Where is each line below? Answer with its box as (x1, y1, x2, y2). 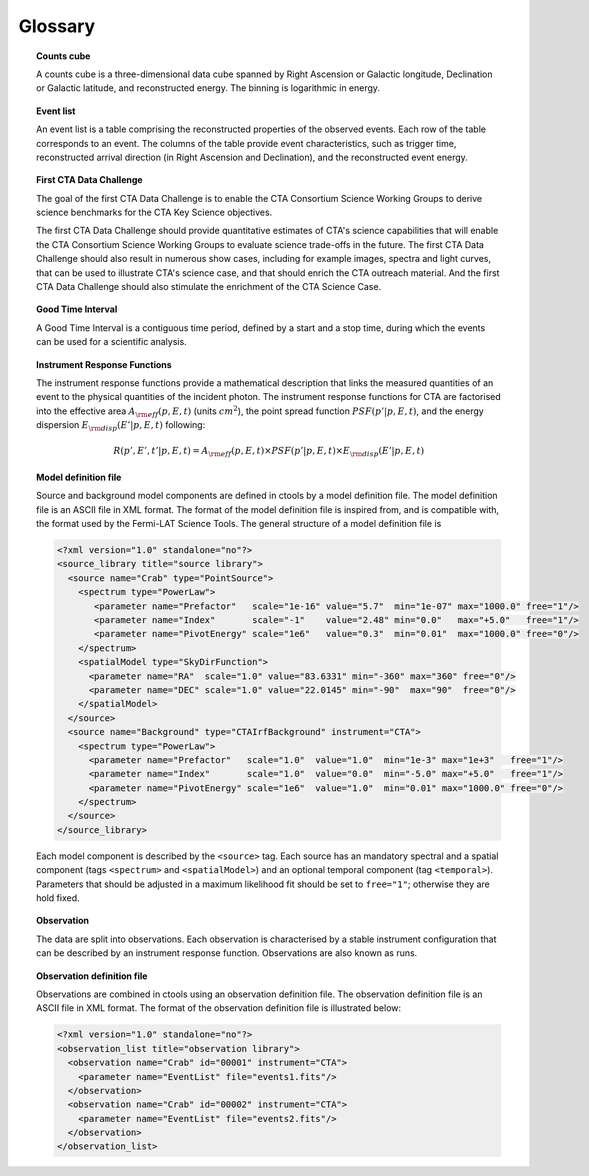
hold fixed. (36, 892, 80, 904)
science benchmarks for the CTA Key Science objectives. (36, 206, 273, 219)
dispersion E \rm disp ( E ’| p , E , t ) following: (36, 419, 206, 433)
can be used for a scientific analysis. (36, 336, 187, 348)
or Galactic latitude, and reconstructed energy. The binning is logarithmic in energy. (36, 82, 380, 94)
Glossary (18, 15, 96, 37)
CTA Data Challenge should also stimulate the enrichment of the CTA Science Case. (36, 281, 382, 293)
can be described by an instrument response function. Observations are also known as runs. (36, 947, 418, 959)
